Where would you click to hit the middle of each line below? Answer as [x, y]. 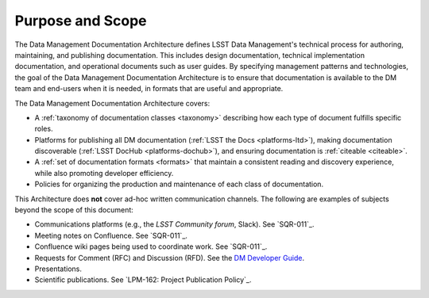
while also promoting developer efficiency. [104, 173]
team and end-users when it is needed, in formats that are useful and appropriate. [149, 89]
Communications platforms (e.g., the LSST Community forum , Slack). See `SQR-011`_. [174, 224]
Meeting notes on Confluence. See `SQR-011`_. [111, 235]
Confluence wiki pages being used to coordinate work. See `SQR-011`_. [151, 246]
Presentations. [58, 269]
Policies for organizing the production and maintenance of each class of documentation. [179, 184]
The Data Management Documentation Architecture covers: [112, 103]
